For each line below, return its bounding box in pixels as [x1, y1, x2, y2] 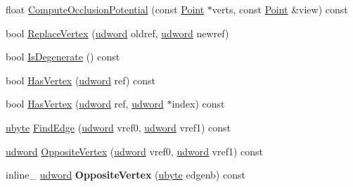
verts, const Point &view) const [212, 2, 348, 16]
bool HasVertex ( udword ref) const [6, 72, 156, 87]
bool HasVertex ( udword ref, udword [6, 96, 164, 111]
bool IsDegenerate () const [6, 49, 120, 64]
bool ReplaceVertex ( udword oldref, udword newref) [6, 25, 229, 40]
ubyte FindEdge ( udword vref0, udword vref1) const [6, 120, 231, 134]
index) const [172, 96, 225, 111]
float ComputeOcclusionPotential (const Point [6, 2, 205, 16]
